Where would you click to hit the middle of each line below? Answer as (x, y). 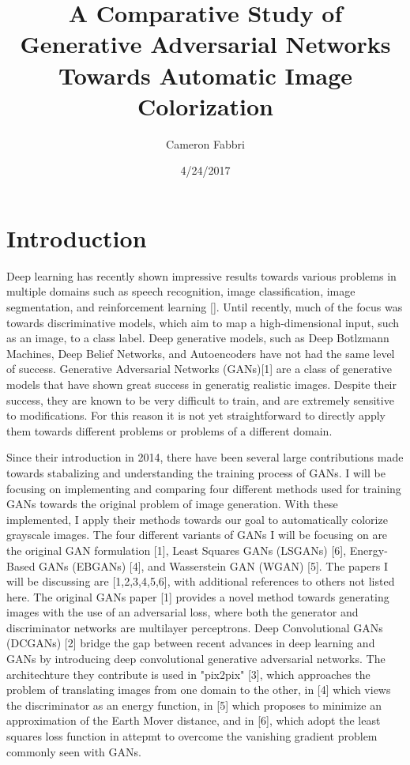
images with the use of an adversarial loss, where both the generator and (182, 612)
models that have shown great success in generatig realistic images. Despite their (202, 384)
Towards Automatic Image (205, 75)
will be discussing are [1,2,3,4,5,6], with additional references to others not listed (201, 581)
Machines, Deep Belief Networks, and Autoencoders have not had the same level (201, 353)
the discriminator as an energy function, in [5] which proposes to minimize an (194, 705)
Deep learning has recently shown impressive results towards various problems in (201, 275)
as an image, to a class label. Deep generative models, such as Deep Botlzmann (198, 338)
